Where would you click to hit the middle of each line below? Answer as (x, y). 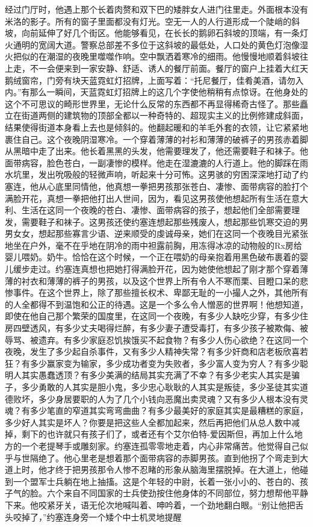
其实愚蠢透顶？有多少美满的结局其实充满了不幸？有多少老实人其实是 (156, 375)
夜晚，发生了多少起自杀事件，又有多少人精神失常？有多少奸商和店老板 (144, 351)
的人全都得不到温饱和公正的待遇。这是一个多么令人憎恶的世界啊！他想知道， (156, 304)
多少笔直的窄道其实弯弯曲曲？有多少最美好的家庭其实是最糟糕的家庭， (169, 410)
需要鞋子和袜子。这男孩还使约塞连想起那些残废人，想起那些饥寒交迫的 (160, 221)
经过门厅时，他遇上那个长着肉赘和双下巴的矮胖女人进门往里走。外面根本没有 (156, 9)
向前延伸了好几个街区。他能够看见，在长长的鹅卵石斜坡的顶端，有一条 (160, 33)
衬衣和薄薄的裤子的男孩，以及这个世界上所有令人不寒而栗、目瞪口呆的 (160, 280)
